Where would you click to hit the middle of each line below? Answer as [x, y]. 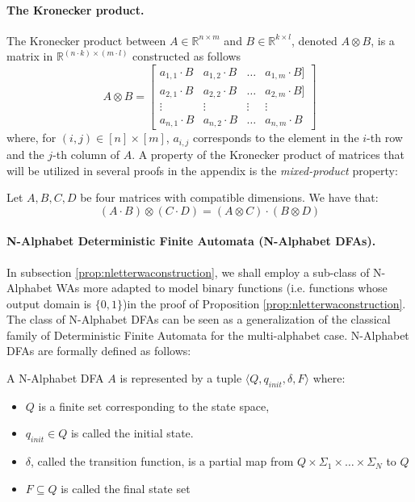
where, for [31, 138]
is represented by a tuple [181, 378]
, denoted [314, 40]
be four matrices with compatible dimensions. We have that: [229, 197]
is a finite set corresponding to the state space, [154, 406]
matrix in [30, 56]
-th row [385, 138]
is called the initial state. [132, 433]
